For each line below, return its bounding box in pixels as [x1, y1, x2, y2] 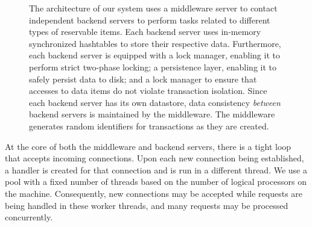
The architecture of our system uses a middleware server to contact [29, 2, 278, 14]
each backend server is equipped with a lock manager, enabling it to [29, 49, 280, 61]
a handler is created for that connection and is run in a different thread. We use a [5, 163, 307, 176]
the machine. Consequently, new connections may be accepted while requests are [5, 187, 303, 199]
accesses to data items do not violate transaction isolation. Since [29, 84, 267, 97]
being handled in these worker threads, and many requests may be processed [5, 199, 288, 211]
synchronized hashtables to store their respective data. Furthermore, [29, 37, 281, 49]
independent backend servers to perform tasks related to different [29, 13, 270, 26]
